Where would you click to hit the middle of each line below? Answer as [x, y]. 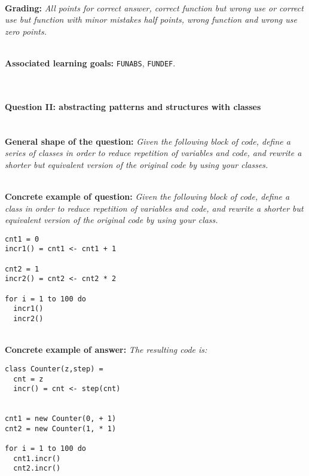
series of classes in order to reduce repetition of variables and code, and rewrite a [153, 153]
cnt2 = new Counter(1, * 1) [61, 428]
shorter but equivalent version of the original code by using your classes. [137, 164]
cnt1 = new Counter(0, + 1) [61, 419]
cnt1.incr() [37, 458]
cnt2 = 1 [22, 269]
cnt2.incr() [37, 469]
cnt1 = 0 [22, 239]
